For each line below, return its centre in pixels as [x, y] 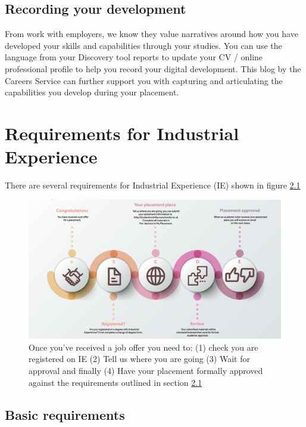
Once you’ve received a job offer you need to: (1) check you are [143, 347]
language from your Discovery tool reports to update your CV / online [134, 57]
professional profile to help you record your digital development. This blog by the [153, 68]
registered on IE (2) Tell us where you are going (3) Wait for [139, 359]
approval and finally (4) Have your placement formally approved [146, 370]
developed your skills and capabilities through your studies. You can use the [143, 45]
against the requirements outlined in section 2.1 [115, 382]
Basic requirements [65, 414]
